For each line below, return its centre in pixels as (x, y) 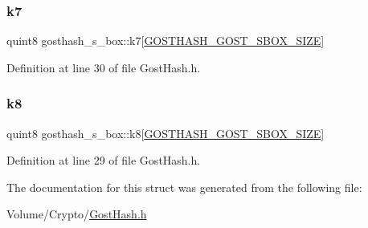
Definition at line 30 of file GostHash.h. (104, 67)
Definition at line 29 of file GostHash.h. (104, 160)
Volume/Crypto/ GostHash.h (77, 214)
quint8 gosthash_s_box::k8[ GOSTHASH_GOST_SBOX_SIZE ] (166, 133)
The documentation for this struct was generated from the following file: (184, 187)
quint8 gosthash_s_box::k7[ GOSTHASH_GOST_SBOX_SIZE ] (166, 41)
